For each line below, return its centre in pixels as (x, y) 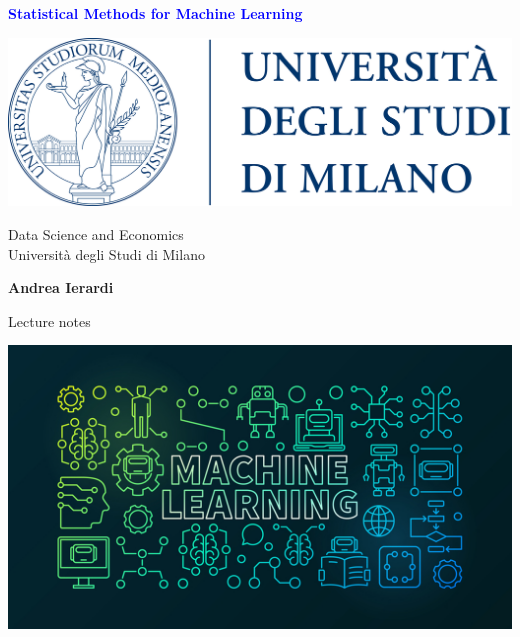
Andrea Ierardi (61, 287)
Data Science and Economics (96, 234)
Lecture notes (49, 320)
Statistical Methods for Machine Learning (155, 13)
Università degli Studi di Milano (106, 253)
